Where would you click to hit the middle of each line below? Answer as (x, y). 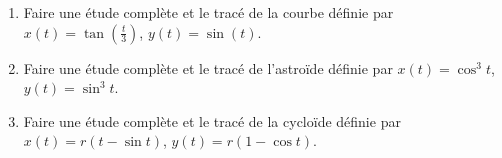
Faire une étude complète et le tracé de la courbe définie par (208, 12)
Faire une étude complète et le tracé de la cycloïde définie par (212, 120)
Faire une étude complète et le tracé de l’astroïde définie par (208, 67)
